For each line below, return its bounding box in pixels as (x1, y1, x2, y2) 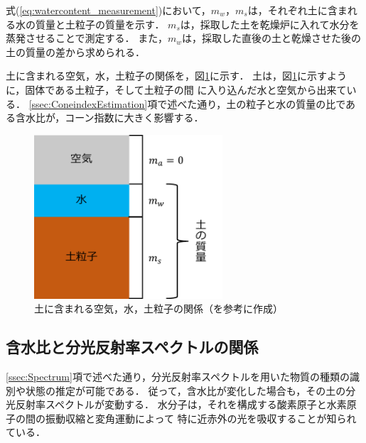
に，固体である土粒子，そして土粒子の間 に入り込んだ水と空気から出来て (6, 82, 347, 97)
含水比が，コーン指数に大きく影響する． (15, 110, 204, 125)
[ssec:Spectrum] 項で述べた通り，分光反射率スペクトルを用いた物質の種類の (6, 368, 350, 383)
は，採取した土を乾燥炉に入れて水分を (180, 16, 360, 31)
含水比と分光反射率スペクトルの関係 (6, 336, 259, 358)
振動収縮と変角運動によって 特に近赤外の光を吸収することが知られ (45, 410, 357, 425)
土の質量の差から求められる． (6, 44, 145, 59)
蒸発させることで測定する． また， (6, 31, 168, 45)
